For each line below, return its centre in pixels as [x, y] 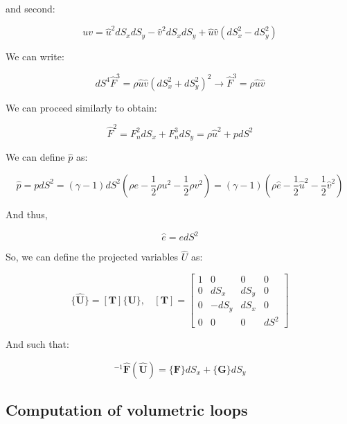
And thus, [27, 214]
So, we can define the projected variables [92, 257]
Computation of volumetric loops [127, 410]
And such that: [37, 344]
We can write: [35, 56]
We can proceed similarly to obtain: [81, 107]
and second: [30, 8]
